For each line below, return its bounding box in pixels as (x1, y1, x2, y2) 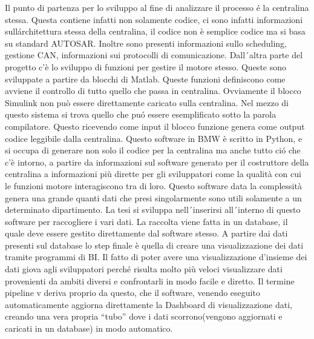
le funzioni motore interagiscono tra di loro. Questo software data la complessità (5, 179, 302, 192)
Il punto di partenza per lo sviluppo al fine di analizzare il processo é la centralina (5, 1, 309, 13)
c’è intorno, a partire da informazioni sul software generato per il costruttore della (5, 155, 309, 168)
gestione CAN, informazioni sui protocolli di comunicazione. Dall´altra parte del (5, 49, 303, 61)
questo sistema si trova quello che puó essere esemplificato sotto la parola (5, 108, 276, 121)
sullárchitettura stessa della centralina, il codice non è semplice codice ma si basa (5, 25, 306, 38)
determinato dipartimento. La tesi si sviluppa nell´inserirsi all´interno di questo (5, 203, 301, 216)
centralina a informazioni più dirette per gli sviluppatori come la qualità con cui (5, 167, 301, 180)
